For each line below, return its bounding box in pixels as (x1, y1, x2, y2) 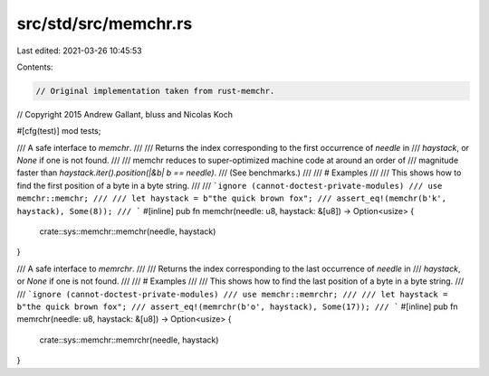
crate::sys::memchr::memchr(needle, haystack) (39, 226, 216, 237)
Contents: (16, 61, 53, 72)
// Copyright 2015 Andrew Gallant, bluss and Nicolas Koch (16, 108, 233, 119)
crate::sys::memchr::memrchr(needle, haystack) (39, 334, 219, 345)
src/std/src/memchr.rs (16, 14, 193, 33)
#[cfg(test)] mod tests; (16, 126, 101, 136)
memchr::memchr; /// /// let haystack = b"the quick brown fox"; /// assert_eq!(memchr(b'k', (16, 193, 447, 203)
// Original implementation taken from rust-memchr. (35, 86, 275, 96)
